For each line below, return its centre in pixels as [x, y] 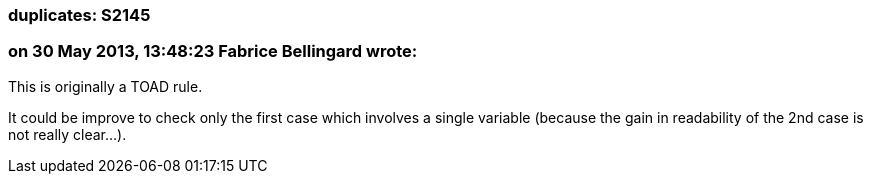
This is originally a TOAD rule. [105, 86]
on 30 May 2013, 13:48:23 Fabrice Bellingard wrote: [213, 51]
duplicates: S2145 [79, 15]
